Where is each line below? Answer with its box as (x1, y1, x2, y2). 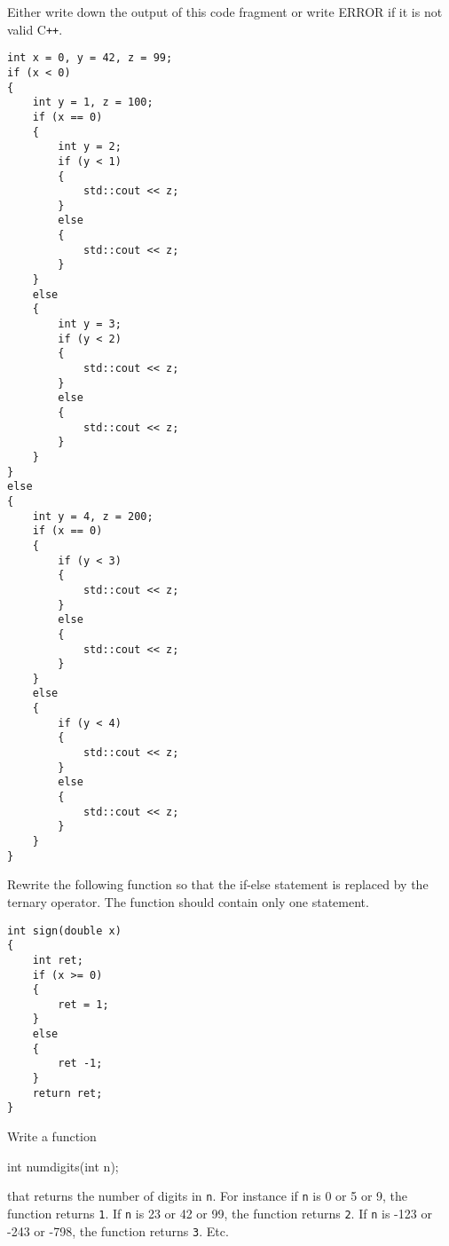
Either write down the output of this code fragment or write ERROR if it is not (7, 3, 443, 20)
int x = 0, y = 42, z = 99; (7, 51, 173, 65)
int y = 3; (58, 318, 122, 331)
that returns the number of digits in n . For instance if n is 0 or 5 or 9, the (7, 1187, 408, 1205)
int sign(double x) (7, 924, 122, 937)
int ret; (32, 953, 83, 966)
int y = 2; (58, 140, 122, 154)
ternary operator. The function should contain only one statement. (7, 892, 369, 911)
